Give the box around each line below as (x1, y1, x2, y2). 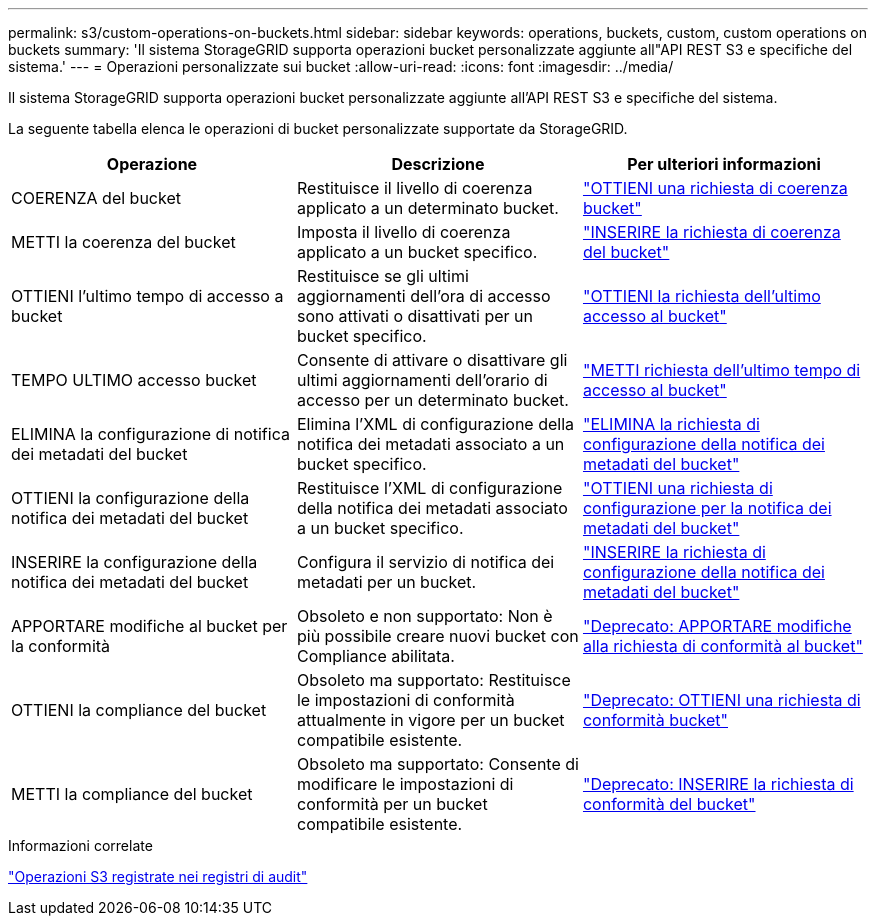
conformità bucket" (582, 710, 728, 730)
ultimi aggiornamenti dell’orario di (296, 370, 548, 390)
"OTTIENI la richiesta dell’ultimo (582, 286, 821, 306)
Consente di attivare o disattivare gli (296, 350, 568, 370)
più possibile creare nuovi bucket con (296, 626, 579, 646)
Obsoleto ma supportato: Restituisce (296, 670, 571, 690)
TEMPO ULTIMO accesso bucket (11, 370, 257, 390)
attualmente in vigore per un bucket (296, 710, 565, 730)
